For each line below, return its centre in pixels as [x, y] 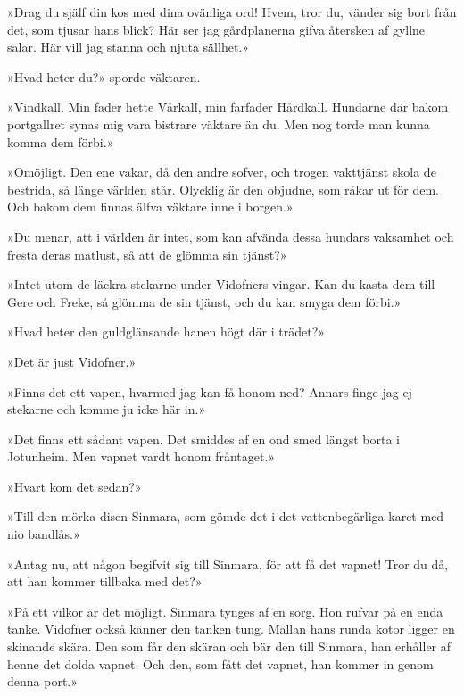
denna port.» [43, 681]
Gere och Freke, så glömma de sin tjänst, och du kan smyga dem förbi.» [204, 301]
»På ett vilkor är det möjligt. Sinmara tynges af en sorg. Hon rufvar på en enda [225, 611]
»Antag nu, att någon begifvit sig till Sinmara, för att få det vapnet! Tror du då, [228, 563]
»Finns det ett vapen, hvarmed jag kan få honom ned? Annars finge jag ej [210, 391]
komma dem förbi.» [61, 141]
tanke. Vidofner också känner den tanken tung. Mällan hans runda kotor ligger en [231, 629]
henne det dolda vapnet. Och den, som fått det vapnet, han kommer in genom [220, 663]
